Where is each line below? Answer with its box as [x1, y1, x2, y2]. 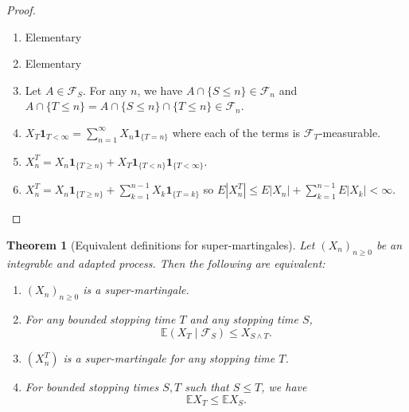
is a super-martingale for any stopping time [63, 350, 275, 367]
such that [185, 379, 229, 395]
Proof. [6, 2, 36, 18]
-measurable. [318, 124, 381, 140]
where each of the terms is [172, 124, 301, 140]
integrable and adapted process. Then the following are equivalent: [6, 254, 325, 271]
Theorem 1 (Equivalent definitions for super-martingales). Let [6, 236, 315, 253]
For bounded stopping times [25, 379, 159, 395]
